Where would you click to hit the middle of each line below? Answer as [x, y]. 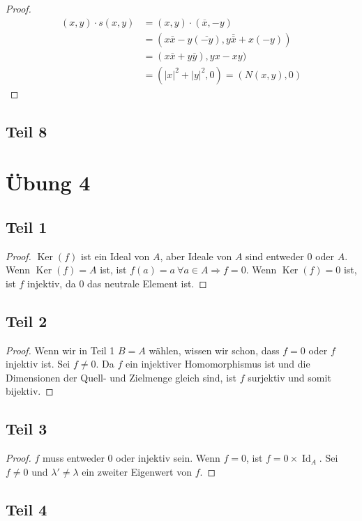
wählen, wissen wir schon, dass [214, 350]
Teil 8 [27, 131]
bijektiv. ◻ [30, 391]
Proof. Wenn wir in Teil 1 [60, 350]
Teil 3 [27, 429]
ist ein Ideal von [115, 256]
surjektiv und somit [289, 377]
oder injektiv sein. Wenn [168, 458]
